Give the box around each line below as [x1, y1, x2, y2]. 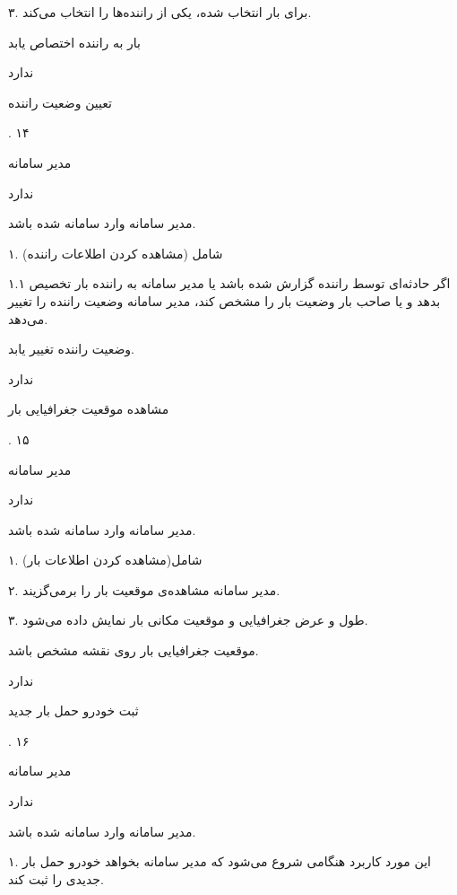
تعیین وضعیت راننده [8, 92, 112, 111]
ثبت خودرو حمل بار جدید [8, 701, 139, 720]
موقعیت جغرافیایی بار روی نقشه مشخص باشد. [8, 641, 259, 660]
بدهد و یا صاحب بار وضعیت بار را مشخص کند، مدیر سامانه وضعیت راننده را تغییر [8, 291, 441, 310]
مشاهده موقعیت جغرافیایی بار [8, 399, 169, 418]
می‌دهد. [8, 309, 48, 328]
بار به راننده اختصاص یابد [8, 32, 141, 51]
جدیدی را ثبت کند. [8, 869, 104, 888]
